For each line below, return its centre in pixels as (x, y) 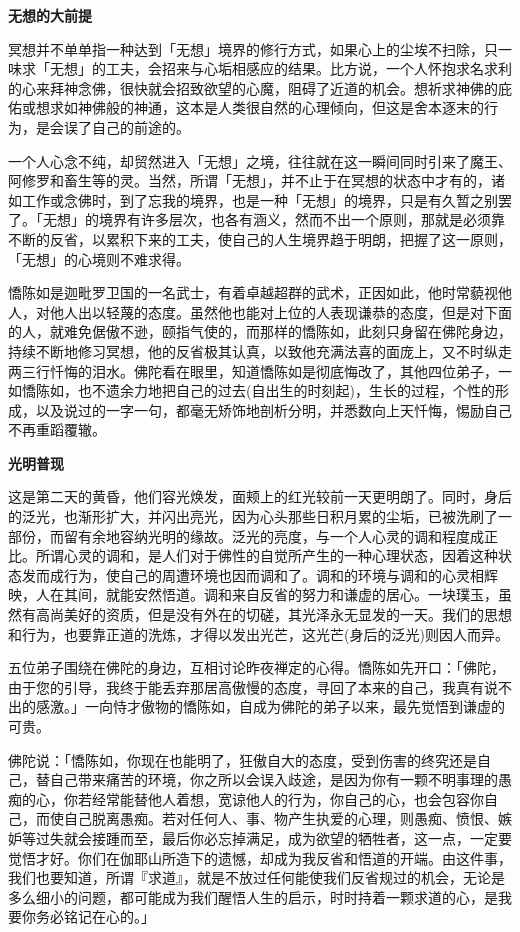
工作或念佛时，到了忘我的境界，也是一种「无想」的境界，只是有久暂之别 (259, 199)
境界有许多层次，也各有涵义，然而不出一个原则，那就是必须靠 (301, 219)
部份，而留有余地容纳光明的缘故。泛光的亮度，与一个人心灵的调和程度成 (246, 535)
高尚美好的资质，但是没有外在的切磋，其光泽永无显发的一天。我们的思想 (273, 614)
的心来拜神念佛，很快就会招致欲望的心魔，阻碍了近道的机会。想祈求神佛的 (253, 87)
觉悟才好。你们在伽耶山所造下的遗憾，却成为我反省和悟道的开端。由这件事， (260, 857)
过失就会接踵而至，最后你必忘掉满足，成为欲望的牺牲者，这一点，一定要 (273, 837)
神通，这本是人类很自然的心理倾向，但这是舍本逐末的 (308, 107)
